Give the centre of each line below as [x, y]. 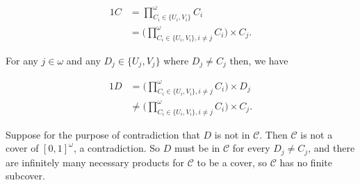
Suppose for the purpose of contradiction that [103, 134]
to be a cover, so [232, 162]
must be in [197, 148]
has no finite [306, 162]
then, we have [259, 60]
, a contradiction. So [117, 148]
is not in [232, 134]
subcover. [25, 176]
